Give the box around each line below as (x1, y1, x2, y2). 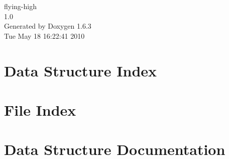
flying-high (4, 1, 37, 11)
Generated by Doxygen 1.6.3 (4, 21, 91, 31)
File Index (4, 99, 76, 120)
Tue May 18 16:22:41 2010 (4, 30, 85, 41)
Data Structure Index (4, 60, 157, 81)
